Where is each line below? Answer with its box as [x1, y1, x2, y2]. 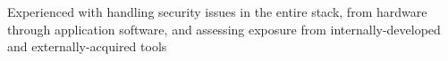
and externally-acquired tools [7, 37, 167, 56]
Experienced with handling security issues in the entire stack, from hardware [7, 3, 427, 20]
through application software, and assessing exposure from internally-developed [7, 19, 441, 38]
